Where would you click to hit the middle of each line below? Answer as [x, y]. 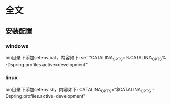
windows [17, 46]
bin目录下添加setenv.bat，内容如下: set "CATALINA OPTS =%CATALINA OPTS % [86, 58]
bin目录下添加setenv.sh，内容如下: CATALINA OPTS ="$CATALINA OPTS [78, 90]
